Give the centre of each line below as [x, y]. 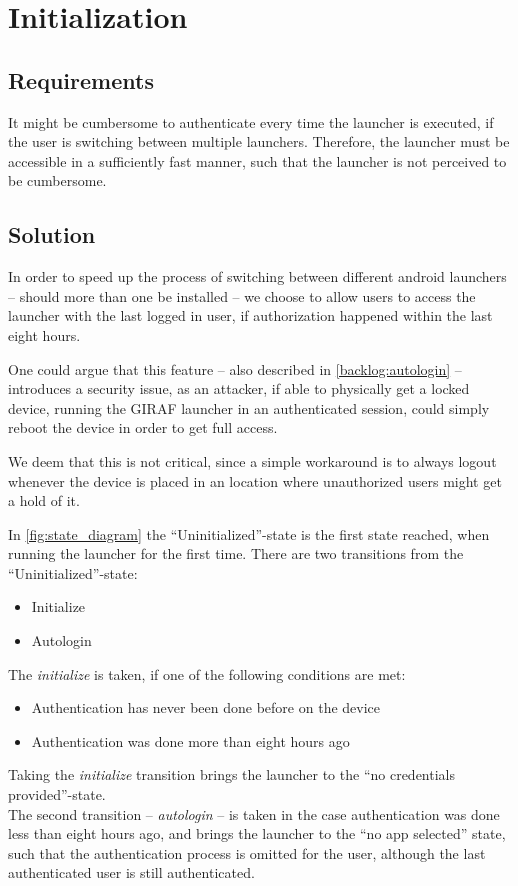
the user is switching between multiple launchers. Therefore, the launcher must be [259, 141]
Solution [52, 234]
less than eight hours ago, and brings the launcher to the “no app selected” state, [257, 833]
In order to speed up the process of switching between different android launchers [257, 276]
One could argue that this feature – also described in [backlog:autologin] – [235, 368]
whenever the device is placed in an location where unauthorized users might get [255, 480]
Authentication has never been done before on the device [206, 707]
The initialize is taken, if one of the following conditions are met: [207, 673]
